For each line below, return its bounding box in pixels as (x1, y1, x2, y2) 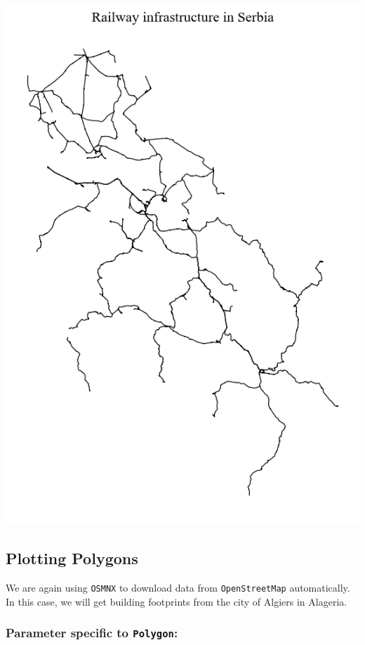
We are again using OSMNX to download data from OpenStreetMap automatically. (6, 580, 350, 595)
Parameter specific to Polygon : (6, 624, 178, 641)
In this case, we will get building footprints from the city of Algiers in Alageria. (6, 594, 347, 608)
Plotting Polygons (6, 547, 138, 569)
